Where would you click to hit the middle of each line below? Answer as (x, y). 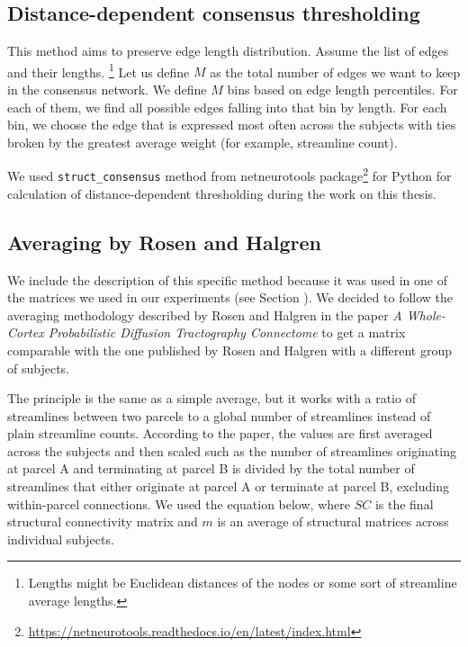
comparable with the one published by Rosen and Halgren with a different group (230, 350)
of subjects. (38, 368)
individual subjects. (61, 539)
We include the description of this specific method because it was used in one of (227, 279)
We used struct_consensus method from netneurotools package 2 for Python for (229, 175)
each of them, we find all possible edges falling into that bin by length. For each (227, 107)
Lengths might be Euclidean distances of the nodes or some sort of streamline (243, 583)
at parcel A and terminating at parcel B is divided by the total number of (211, 468)
